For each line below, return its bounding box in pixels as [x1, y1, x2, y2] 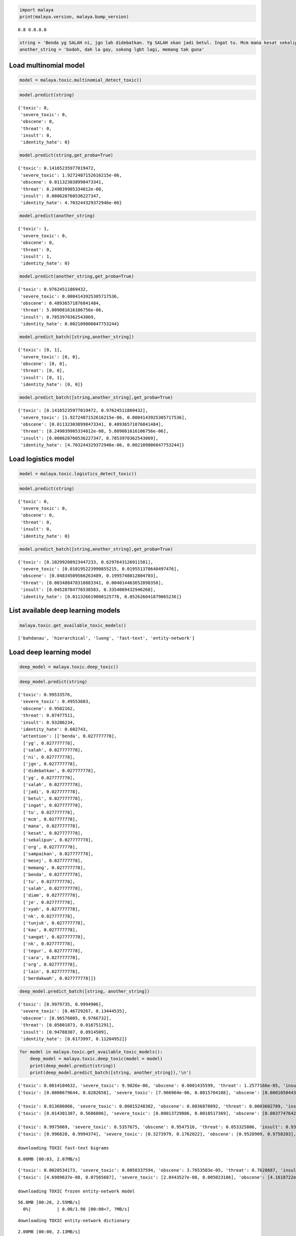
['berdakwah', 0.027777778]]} [23, 975, 96, 981]
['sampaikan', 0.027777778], [23, 851, 94, 857]
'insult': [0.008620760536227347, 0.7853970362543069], [20, 435, 159, 441]
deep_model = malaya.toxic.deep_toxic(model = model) [30, 1056, 163, 1061]
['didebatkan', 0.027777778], [23, 768, 96, 774]
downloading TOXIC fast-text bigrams [18, 1145, 110, 1150]
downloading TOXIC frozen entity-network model [18, 1188, 135, 1194]
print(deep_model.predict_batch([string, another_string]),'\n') [30, 1070, 191, 1075]
